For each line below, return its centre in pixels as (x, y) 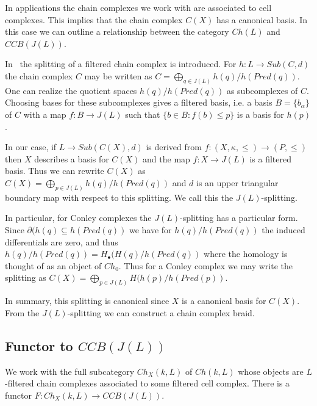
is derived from (174, 147)
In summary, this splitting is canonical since (87, 301)
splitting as (26, 277)
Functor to (39, 345)
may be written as (118, 75)
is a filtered (270, 158)
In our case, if (31, 147)
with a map (45, 114)
